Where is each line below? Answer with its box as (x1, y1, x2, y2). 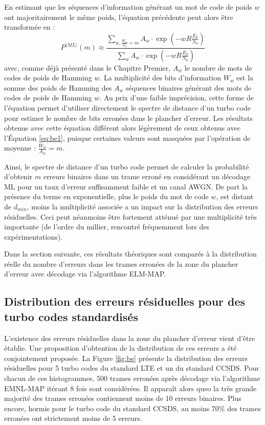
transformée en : (4, 22, 55, 32)
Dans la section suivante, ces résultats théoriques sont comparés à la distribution (4, 248, 257, 259)
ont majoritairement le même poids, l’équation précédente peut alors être (4, 11, 233, 22)
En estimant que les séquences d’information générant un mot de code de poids (4, 2, 252, 12)
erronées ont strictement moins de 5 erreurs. (4, 413, 142, 423)
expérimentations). (4, 231, 63, 242)
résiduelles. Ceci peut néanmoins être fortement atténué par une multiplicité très (4, 211, 257, 222)
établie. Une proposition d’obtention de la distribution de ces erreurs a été (4, 343, 237, 353)
